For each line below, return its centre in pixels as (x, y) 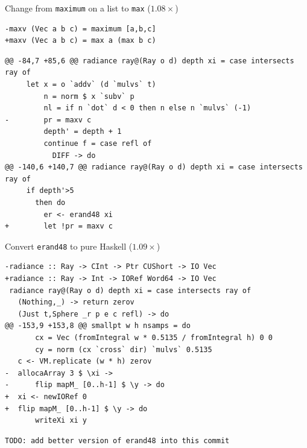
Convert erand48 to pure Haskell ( (69, 246)
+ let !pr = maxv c (59, 226)
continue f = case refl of (98, 144)
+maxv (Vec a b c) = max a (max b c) (81, 41)
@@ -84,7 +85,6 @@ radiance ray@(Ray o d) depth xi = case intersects (150, 61)
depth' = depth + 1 (83, 132)
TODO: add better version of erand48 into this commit (117, 440)
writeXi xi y (61, 421)
